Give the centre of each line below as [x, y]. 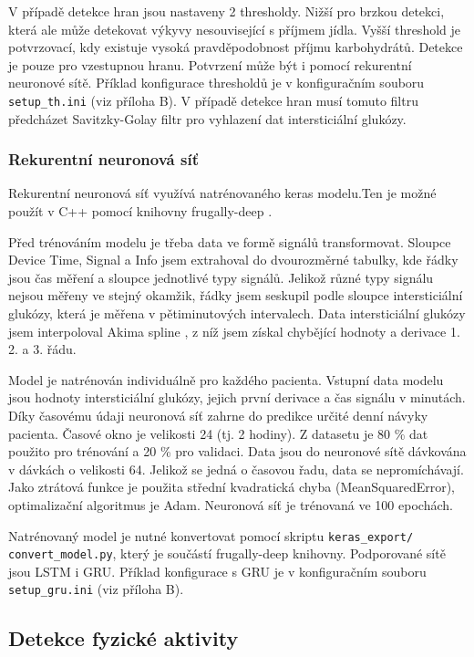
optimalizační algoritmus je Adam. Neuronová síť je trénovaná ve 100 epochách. [231, 504]
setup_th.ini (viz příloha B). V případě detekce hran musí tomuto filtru [213, 100]
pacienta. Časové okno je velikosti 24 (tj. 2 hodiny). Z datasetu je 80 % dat [218, 433]
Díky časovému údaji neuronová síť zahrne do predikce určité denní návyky [218, 415]
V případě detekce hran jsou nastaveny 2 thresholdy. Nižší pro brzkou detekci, [227, 11]
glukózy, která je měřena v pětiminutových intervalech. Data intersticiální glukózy [237, 313]
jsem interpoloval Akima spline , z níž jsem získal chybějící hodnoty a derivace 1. [234, 331]
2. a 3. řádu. [42, 349]
